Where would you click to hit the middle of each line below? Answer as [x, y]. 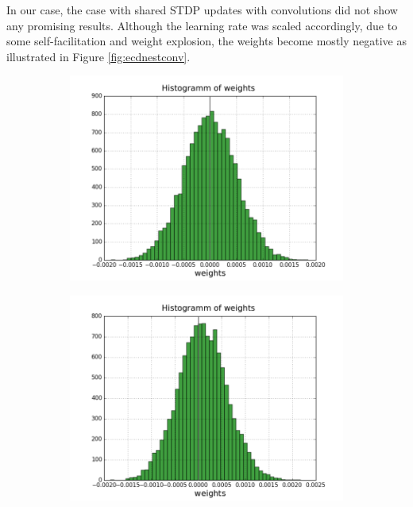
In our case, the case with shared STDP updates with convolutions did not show [202, 10]
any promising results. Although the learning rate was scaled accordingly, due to [202, 25]
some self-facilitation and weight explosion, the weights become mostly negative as [207, 41]
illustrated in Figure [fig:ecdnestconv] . [98, 56]
